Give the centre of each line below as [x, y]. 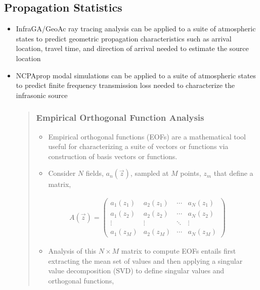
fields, [95, 173]
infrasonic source [42, 95]
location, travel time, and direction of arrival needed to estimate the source [132, 48]
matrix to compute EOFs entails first [179, 251]
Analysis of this [72, 251]
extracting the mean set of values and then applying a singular [145, 260]
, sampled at [149, 173]
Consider [62, 173]
